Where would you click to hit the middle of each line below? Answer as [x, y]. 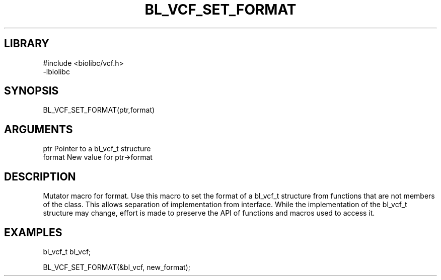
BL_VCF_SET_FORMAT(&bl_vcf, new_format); [117, 267]
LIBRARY [27, 44]
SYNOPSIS [31, 91]
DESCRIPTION [40, 176]
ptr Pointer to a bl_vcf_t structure [97, 149]
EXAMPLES [33, 232]
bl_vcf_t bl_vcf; [67, 251]
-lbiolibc [56, 71]
